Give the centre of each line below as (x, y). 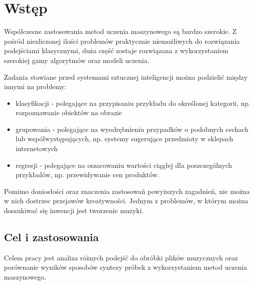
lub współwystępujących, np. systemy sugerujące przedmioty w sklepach (124, 139)
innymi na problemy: (35, 86)
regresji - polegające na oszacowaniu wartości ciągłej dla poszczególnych (124, 165)
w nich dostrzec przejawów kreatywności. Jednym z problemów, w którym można (126, 201)
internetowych (37, 148)
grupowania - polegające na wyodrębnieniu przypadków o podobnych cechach (132, 129)
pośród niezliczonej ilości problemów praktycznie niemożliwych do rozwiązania (122, 41)
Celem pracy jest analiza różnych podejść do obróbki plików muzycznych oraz (121, 257)
